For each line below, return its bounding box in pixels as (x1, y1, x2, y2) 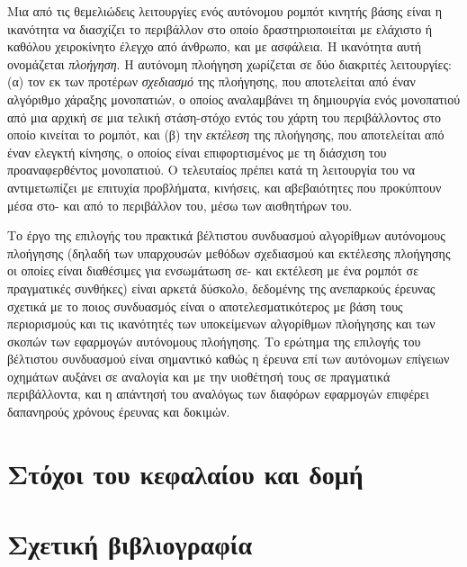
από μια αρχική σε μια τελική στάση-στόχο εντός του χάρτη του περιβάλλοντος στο (7, 107, 442, 126)
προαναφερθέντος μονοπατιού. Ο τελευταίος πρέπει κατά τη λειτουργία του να (7, 160, 416, 179)
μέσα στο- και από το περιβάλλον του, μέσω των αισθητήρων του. (7, 195, 353, 214)
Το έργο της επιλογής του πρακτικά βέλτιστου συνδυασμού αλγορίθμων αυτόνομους (7, 226, 445, 245)
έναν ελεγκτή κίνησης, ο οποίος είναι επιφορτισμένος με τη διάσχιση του (7, 142, 387, 161)
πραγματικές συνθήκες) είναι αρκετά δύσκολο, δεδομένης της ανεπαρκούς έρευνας (7, 278, 436, 297)
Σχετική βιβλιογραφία (7, 526, 253, 562)
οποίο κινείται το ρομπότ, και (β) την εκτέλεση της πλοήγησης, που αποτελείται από (7, 125, 445, 144)
